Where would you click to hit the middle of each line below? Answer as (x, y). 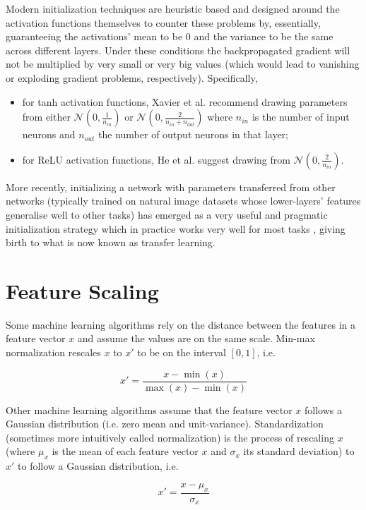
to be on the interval (182, 352)
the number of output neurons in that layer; (193, 134)
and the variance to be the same (264, 36)
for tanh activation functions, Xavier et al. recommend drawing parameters (185, 101)
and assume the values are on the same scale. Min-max (196, 338)
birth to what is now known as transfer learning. (111, 242)
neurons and (49, 134)
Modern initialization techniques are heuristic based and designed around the (173, 8)
